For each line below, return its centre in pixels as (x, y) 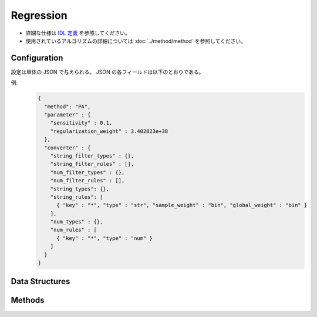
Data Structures (41, 281)
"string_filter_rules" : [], (92, 164)
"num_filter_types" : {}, (87, 172)
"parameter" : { (68, 115)
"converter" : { (68, 148)
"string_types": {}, (80, 189)
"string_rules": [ (77, 197)
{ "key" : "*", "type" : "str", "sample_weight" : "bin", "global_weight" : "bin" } (182, 205)
